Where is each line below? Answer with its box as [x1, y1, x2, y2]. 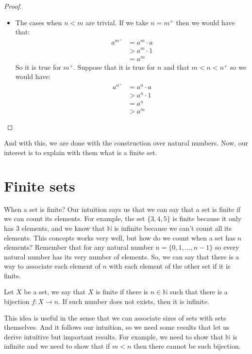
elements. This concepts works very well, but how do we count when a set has [4, 232, 235, 242]
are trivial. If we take [85, 17, 149, 27]
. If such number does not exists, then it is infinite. [58, 296, 209, 306]
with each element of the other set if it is [109, 261, 231, 271]
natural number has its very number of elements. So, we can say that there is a [4, 251, 239, 261]
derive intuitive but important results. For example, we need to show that [4, 331, 223, 341]
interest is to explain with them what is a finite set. [4, 147, 157, 158]
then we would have [176, 17, 235, 27]
